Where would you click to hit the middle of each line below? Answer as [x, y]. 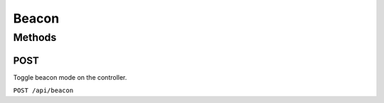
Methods [35, 37]
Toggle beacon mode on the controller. [70, 77]
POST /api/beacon [43, 91]
